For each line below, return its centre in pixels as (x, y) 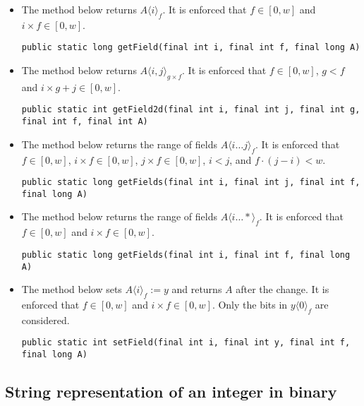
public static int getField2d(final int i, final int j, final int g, (191, 110)
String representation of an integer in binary (171, 392)
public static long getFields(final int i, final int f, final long (186, 255)
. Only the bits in (250, 304)
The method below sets (72, 289)
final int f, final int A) (85, 122)
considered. (45, 320)
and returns (197, 289)
